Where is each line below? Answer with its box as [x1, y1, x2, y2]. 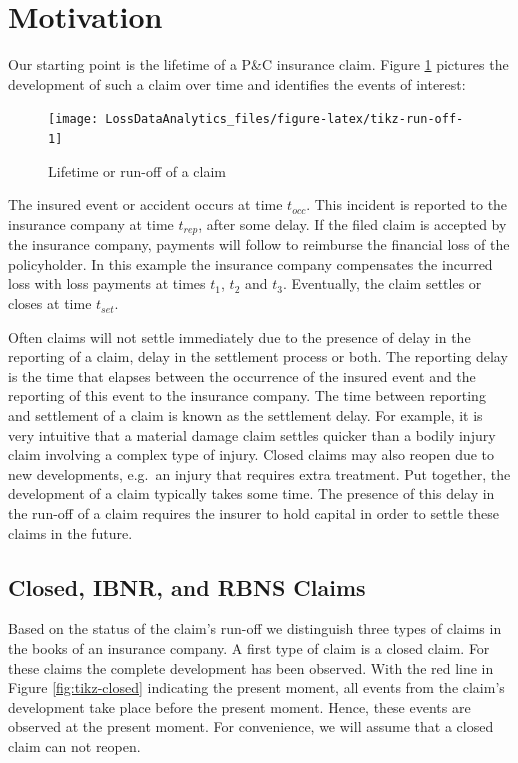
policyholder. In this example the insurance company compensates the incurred [8, 253, 493, 274]
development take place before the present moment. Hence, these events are [8, 696, 471, 717]
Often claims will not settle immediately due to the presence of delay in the [8, 326, 471, 347]
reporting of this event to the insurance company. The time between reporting [8, 385, 486, 406]
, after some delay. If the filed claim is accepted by [198, 213, 507, 234]
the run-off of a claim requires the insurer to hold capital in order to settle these [8, 502, 499, 523]
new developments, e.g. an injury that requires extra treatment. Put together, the [8, 463, 511, 484]
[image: [48, 112, 99, 127]
